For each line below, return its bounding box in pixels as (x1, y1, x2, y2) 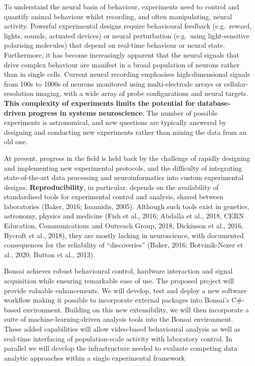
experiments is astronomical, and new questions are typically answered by (4, 117, 226, 127)
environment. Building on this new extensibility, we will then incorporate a (23, 304, 249, 314)
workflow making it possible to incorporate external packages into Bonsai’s (4, 295, 229, 305)
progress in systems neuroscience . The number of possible (28, 107, 218, 118)
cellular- (224, 78, 249, 89)
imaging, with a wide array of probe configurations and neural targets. (35, 88, 249, 98)
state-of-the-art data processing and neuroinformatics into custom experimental (4, 172, 244, 183)
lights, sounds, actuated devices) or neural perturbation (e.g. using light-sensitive (4, 30, 250, 40)
